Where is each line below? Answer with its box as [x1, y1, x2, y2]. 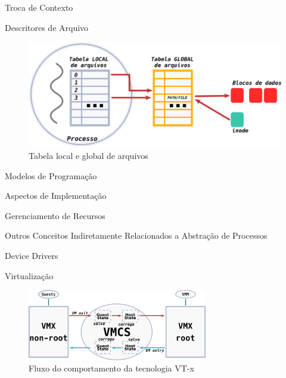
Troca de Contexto [5, 1, 73, 13]
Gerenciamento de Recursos [5, 209, 105, 221]
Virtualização [5, 269, 54, 282]
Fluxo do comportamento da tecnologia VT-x [29, 362, 194, 374]
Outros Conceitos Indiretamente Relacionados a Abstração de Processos [5, 229, 268, 242]
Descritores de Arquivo [5, 21, 89, 33]
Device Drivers [5, 249, 58, 261]
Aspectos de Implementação [5, 189, 107, 202]
